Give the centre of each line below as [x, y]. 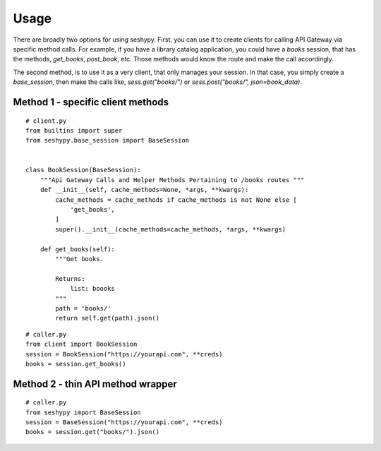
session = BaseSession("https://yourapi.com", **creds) [124, 422]
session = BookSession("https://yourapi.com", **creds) [124, 354]
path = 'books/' [83, 308]
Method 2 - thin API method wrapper [95, 384]
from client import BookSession [81, 344]
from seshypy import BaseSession [83, 412]
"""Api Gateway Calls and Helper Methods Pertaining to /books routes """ [172, 180]
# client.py [46, 121]
